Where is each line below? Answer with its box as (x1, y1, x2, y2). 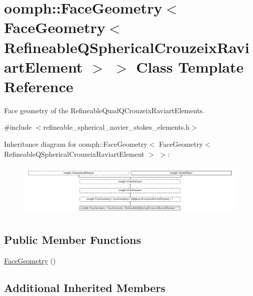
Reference (4, 76, 73, 96)
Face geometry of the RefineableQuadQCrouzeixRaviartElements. (4, 105, 204, 115)
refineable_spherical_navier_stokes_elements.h (43, 122, 190, 132)
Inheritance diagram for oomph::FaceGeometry (4, 139, 147, 149)
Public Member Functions (4, 232, 141, 247)
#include (4, 122, 32, 132)
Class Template (136, 56, 244, 77)
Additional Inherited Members (4, 279, 165, 295)
